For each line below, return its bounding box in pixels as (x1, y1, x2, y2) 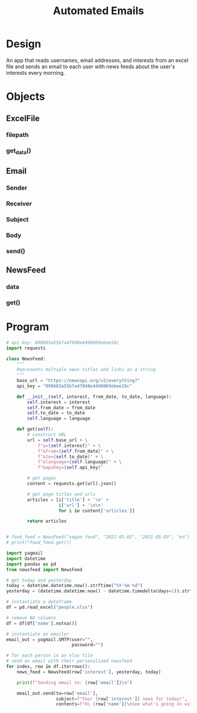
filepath (6, 131, 29, 139)
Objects (6, 90, 45, 104)
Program (6, 320, 49, 334)
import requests (6, 345, 46, 351)
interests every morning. (6, 69, 66, 76)
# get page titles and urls (27, 491, 96, 497)
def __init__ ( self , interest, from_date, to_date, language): (16, 393, 172, 400)
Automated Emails (53, 4, 144, 18)
